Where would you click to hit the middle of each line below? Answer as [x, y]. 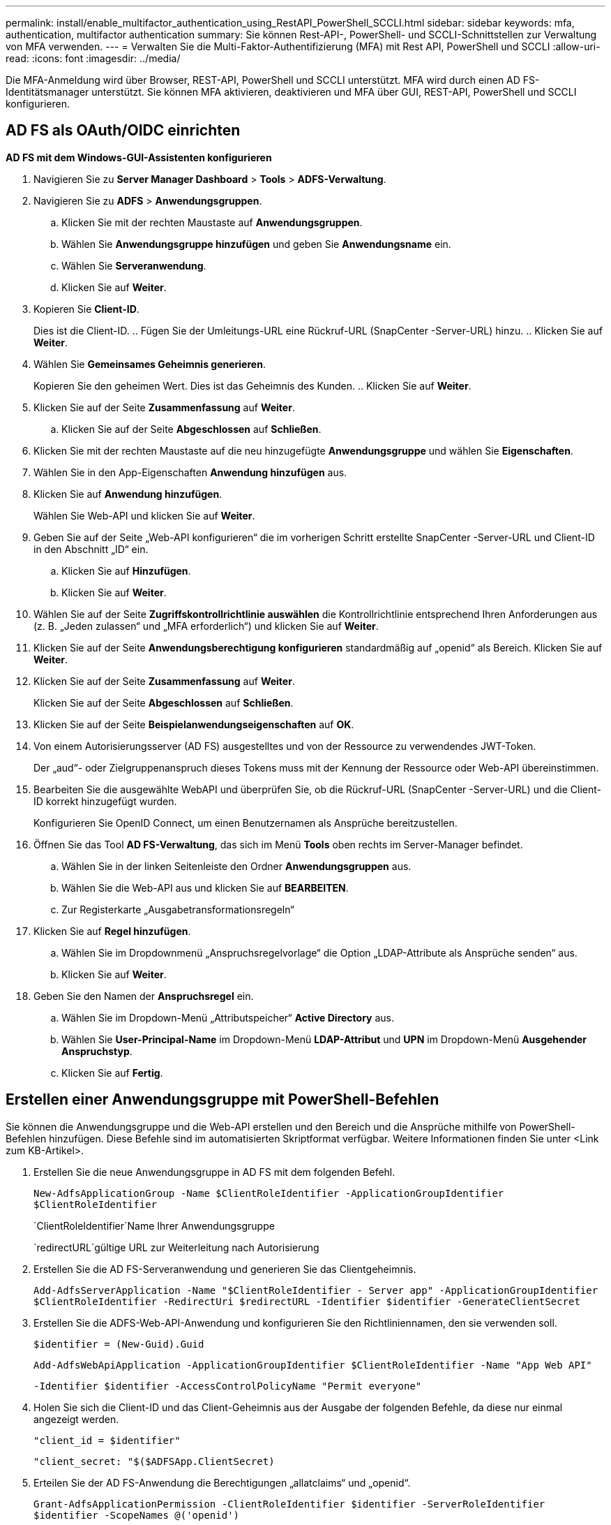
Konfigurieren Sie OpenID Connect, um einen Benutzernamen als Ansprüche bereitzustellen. [246, 823]
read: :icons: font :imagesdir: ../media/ [93, 58]
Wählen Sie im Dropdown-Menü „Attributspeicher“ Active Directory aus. [228, 1017]
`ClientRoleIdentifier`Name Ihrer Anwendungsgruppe [154, 1225]
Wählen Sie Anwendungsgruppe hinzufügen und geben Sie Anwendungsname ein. [256, 244]
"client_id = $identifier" [107, 1440]
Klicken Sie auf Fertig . [112, 1073]
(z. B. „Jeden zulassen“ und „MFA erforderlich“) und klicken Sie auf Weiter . [206, 626]
